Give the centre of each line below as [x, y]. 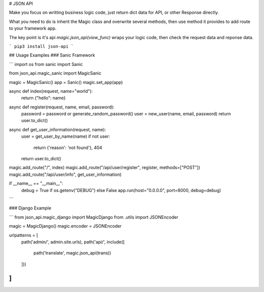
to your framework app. [33, 28]
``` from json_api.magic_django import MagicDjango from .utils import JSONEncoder [94, 217]
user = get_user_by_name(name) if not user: [66, 136]
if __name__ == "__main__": [36, 184]
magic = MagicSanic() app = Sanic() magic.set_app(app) [66, 82]
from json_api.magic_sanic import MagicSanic [55, 73]
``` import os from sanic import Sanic [46, 64]
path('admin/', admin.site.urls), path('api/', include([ [73, 242]
